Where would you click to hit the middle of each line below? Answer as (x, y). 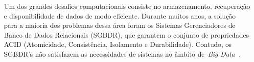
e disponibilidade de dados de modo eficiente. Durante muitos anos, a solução (120, 15)
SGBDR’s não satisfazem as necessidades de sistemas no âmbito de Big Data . (122, 53)
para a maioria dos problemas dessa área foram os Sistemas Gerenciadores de (120, 25)
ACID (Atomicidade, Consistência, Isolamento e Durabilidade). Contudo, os (118, 44)
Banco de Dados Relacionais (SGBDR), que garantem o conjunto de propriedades (127, 34)
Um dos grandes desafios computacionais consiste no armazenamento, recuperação (127, 6)
